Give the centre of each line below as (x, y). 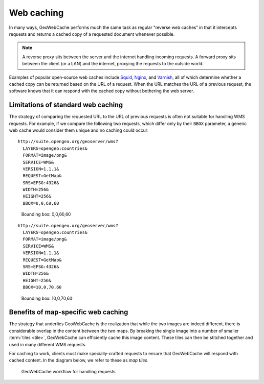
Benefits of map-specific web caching (68, 312)
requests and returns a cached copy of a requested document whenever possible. (92, 34)
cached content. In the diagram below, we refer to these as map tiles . (79, 360)
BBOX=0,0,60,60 (41, 203)
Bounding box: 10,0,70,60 (47, 298)
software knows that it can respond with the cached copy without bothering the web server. (101, 91)
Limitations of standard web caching (66, 105)
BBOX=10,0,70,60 (42, 287)
